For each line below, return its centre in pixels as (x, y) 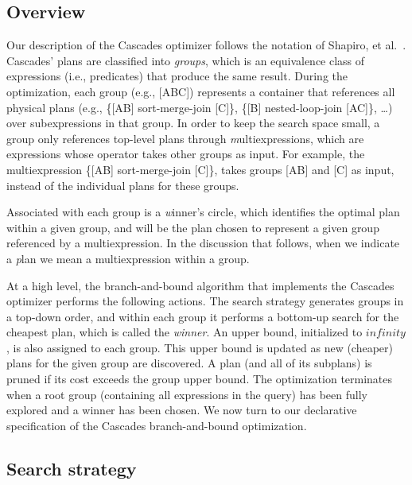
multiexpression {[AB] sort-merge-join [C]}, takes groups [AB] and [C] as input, (200, 169)
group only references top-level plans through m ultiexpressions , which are (185, 138)
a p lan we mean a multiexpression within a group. (128, 258)
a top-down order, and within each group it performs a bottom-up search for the (203, 316)
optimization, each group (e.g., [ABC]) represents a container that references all (201, 91)
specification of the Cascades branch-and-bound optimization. (157, 425)
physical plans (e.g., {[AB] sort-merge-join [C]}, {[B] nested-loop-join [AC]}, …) (200, 107)
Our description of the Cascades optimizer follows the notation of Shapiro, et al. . (206, 45)
